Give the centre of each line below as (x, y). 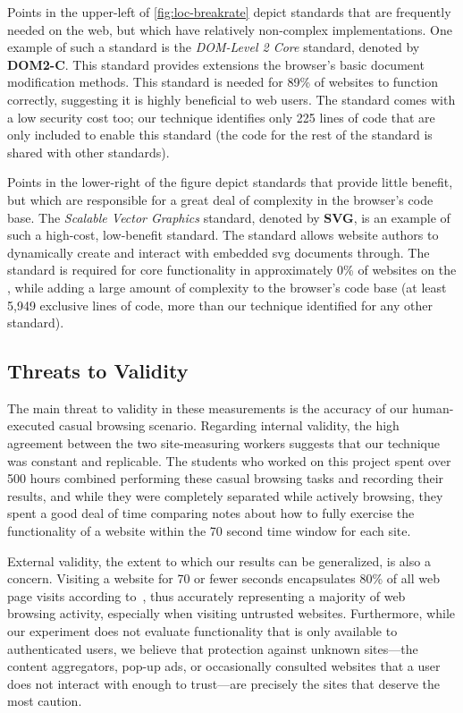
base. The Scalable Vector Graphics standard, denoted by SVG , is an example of (229, 217)
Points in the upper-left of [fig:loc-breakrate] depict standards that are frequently (229, 12)
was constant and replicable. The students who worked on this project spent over (229, 460)
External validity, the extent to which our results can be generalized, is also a (219, 560)
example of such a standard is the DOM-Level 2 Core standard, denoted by (214, 47)
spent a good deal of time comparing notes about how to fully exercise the (211, 513)
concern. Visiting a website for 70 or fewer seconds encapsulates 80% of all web (223, 578)
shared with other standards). (88, 152)
